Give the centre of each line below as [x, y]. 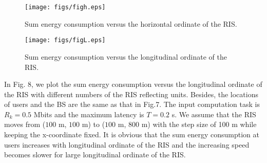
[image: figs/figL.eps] [65, 40]
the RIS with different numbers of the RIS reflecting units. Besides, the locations [131, 94]
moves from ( [25, 124]
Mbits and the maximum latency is [89, 114]
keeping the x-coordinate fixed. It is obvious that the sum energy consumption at [132, 134]
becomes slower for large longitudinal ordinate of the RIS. [95, 155]
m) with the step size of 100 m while [199, 124]
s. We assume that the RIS [214, 114]
